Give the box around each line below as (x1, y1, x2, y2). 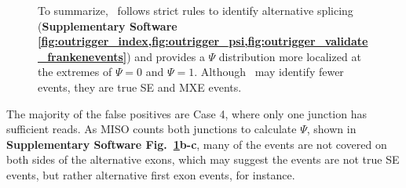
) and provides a (126, 48, 205, 64)
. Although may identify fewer (194, 63, 344, 80)
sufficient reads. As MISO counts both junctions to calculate (6, 121, 297, 137)
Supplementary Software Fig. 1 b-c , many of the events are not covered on (6, 136, 387, 152)
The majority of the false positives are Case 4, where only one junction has (6, 105, 367, 121)
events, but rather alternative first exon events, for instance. (6, 166, 295, 183)
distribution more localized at (218, 48, 361, 64)
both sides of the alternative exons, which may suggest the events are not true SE (6, 151, 400, 168)
